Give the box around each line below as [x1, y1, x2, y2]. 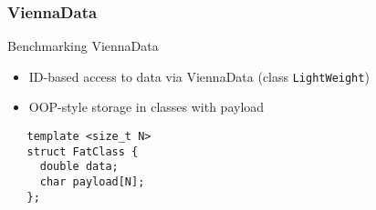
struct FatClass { [26, 145, 139, 158]
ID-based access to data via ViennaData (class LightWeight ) [28, 66, 370, 85]
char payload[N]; [39, 175, 145, 189]
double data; [39, 160, 119, 174]
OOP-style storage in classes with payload [28, 97, 265, 116]
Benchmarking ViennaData [7, 36, 159, 55]
